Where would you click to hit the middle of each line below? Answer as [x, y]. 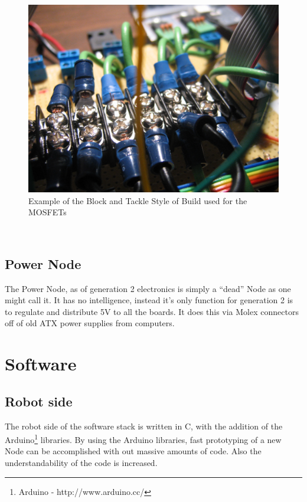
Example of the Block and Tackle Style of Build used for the [138, 200]
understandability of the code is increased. [81, 462]
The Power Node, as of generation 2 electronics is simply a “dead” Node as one [148, 288]
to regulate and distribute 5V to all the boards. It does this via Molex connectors [152, 311]
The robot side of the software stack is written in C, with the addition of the [144, 426]
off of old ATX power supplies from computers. [90, 323]
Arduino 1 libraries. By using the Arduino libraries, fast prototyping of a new [143, 439]
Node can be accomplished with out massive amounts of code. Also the [133, 451]
